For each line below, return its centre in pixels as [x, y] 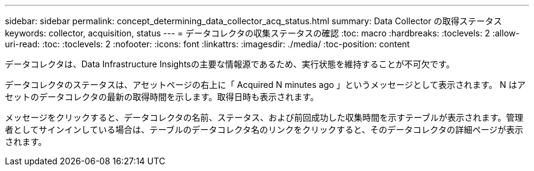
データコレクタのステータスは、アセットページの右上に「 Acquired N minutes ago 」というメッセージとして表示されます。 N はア [265, 85]
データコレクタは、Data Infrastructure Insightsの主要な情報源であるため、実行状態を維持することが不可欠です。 [230, 64]
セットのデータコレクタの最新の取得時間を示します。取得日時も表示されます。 [162, 97]
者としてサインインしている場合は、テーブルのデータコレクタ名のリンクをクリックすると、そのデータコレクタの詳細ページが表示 [264, 129]
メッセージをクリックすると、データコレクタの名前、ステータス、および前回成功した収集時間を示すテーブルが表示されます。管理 [264, 117]
